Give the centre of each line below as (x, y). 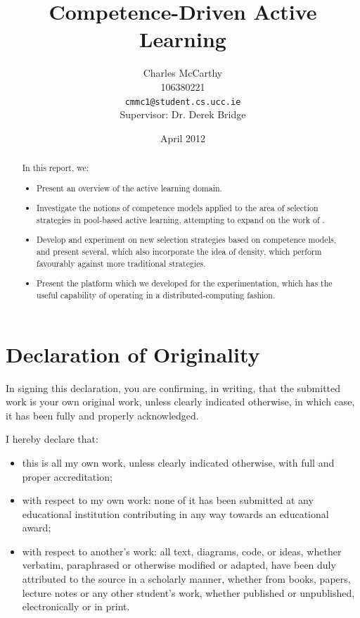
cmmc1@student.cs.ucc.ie (183, 102)
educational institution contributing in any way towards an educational (175, 513)
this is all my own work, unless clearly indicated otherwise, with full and (178, 462)
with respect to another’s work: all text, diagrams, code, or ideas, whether (182, 551)
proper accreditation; (67, 476)
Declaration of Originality (133, 354)
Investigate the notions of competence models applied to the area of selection (178, 208)
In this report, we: (56, 168)
